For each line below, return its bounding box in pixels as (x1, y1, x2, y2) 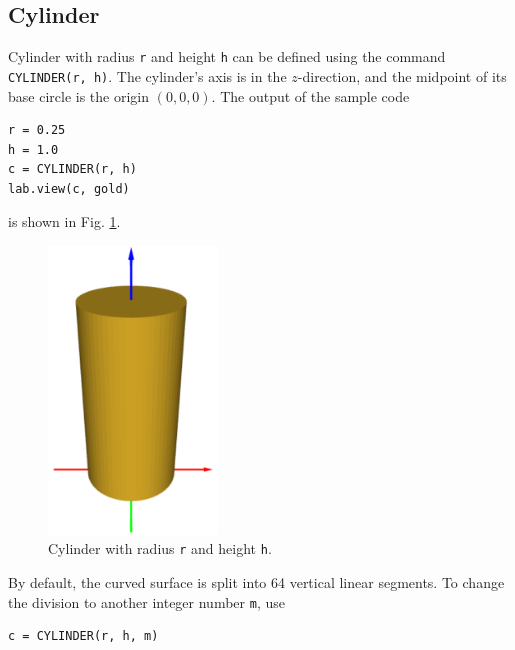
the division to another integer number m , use (8, 591, 285, 612)
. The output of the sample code (211, 85, 410, 106)
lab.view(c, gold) (8, 181, 130, 196)
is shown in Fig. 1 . (8, 211, 121, 232)
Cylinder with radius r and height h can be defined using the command (8, 46, 446, 67)
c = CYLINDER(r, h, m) (8, 629, 159, 644)
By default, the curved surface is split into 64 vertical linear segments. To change (8, 572, 505, 593)
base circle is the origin (8, 85, 149, 106)
